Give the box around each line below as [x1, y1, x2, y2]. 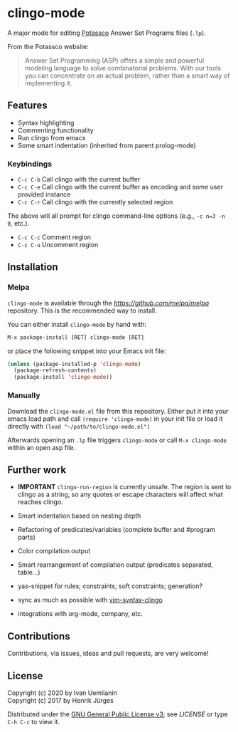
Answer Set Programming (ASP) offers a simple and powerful [24, 56, 205, 65]
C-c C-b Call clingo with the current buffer [17, 175, 141, 184]
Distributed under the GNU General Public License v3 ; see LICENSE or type [7, 710, 228, 718]
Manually [7, 390, 40, 400]
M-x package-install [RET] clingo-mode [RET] [7, 333, 144, 341]
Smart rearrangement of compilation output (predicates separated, [17, 560, 213, 569]
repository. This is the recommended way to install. [7, 306, 158, 315]
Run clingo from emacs [17, 133, 86, 142]
